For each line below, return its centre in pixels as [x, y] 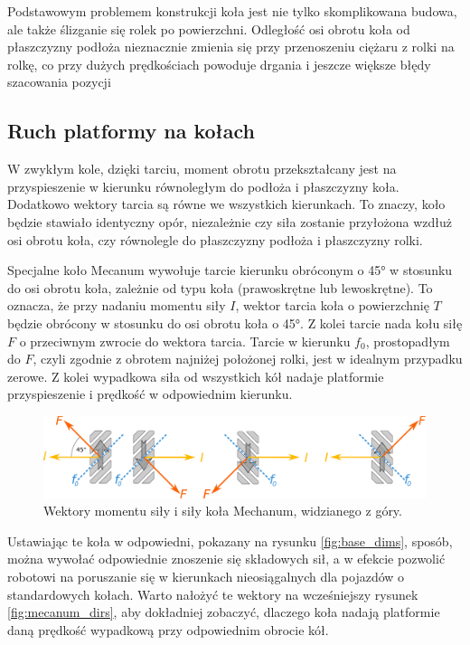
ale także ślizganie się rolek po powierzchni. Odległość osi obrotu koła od [209, 28]
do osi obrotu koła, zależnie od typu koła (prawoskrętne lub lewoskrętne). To [220, 287]
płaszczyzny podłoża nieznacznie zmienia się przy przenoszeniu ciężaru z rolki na [231, 47]
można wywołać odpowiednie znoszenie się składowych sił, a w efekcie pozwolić [226, 559]
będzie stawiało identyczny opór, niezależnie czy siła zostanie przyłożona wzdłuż [230, 221]
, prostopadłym [408, 341]
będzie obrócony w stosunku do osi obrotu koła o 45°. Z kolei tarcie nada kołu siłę [235, 322]
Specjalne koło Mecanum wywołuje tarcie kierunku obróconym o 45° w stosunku [230, 270]
